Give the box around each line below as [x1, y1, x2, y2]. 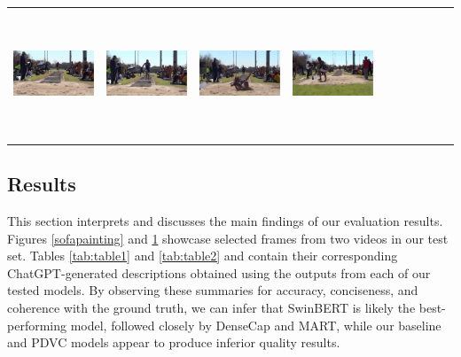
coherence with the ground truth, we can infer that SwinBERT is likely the [7, 299, 416, 317]
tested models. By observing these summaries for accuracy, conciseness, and [7, 281, 418, 299]
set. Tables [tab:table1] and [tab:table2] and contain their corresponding [7, 246, 398, 265]
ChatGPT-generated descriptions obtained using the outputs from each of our [7, 263, 431, 282]
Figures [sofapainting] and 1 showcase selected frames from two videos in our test [7, 229, 449, 247]
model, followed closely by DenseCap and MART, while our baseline [70, 315, 441, 334]
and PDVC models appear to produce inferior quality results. [7, 333, 340, 352]
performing [7, 315, 66, 334]
